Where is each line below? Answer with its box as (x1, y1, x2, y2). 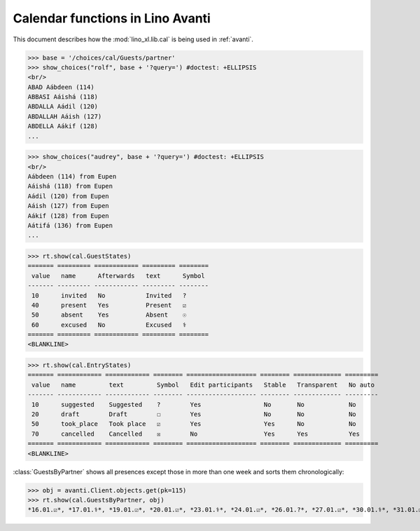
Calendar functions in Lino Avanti (13, 11, 211, 26)
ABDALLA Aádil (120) (27, 102, 98, 111)
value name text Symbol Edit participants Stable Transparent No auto (31, 380, 374, 389)
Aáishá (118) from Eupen (27, 182, 113, 191)
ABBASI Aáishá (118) (27, 93, 98, 101)
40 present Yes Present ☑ (31, 301, 187, 309)
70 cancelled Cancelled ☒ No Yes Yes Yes (31, 429, 360, 438)
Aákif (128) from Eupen (27, 212, 110, 220)
